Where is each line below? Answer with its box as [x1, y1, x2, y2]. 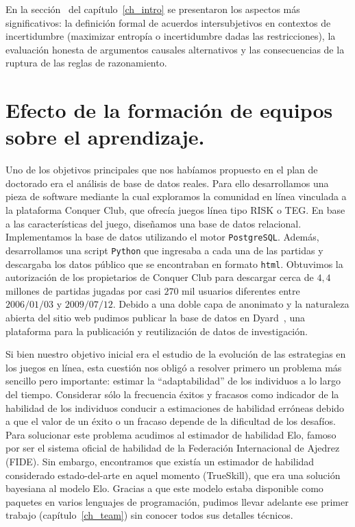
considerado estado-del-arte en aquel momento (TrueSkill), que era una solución [5, 467, 341, 482]
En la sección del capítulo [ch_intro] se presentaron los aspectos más [5, 2, 300, 16]
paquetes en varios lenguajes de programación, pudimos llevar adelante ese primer [5, 494, 349, 508]
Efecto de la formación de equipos [5, 96, 333, 124]
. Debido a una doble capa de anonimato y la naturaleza [112, 297, 350, 311]
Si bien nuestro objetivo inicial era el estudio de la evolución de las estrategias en [5, 347, 346, 361]
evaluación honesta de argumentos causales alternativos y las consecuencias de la [5, 42, 345, 56]
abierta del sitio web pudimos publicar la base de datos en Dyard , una [5, 310, 305, 324]
